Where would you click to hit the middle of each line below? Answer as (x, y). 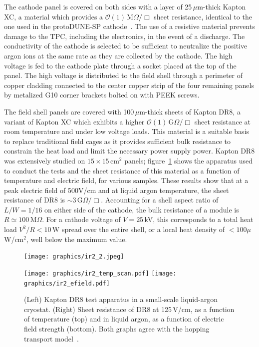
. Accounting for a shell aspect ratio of (160, 200)
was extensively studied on (45, 160)
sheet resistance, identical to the (203, 16)
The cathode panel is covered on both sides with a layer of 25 (98, 6)
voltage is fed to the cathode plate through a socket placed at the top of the (120, 65)
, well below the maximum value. (77, 239)
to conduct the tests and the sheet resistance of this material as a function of (122, 170)
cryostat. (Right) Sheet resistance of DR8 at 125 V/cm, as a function (129, 309)
